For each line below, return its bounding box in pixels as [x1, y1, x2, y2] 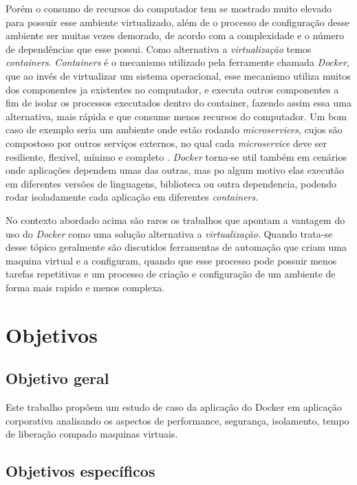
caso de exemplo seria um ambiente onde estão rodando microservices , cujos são [6, 122, 343, 137]
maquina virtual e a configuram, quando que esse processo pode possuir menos [6, 253, 337, 267]
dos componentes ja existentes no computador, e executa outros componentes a [6, 82, 339, 96]
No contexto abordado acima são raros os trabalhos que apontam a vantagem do [6, 212, 345, 227]
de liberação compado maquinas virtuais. [6, 427, 178, 441]
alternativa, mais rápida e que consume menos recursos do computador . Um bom [6, 109, 347, 123]
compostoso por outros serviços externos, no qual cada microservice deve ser [6, 135, 327, 150]
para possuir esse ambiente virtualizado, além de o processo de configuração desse [6, 14, 349, 29]
